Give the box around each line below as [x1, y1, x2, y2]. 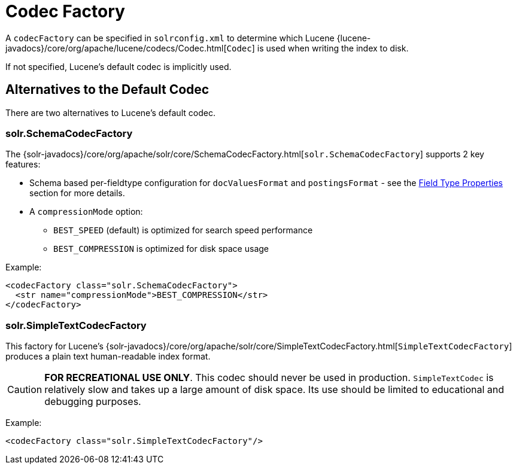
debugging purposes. [44, 395, 141, 408]
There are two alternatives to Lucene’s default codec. [5, 107, 215, 118]
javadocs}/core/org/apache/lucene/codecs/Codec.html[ [5, 42, 227, 53]
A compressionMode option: [29, 206, 143, 217]
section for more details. [29, 188, 125, 199]
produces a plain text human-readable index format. [5, 351, 211, 362]
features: [5, 159, 41, 170]
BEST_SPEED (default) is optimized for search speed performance [53, 225, 313, 236]
